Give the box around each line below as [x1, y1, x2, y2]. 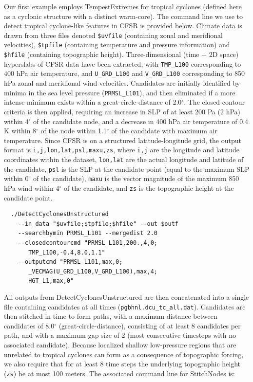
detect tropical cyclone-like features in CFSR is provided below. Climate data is [4, 20, 242, 31]
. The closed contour [184, 97, 245, 107]
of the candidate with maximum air [111, 126, 217, 136]
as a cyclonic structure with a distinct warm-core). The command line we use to [4, 11, 243, 21]
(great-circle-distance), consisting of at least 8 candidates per [58, 320, 241, 330]
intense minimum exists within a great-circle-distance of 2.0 [4, 97, 182, 107]
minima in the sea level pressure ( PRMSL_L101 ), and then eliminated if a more [4, 87, 235, 97]
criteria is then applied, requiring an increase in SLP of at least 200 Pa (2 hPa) [4, 106, 241, 116]
